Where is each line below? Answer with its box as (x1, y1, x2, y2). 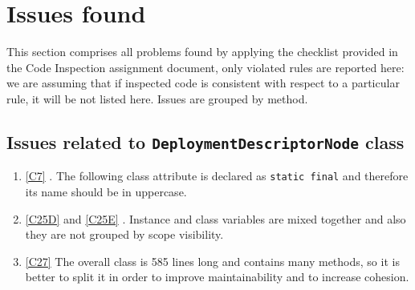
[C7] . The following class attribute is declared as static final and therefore (25, 167, 409, 184)
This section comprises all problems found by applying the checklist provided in (6, 43, 398, 60)
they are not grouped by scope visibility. (25, 226, 224, 243)
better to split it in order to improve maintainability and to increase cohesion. (25, 268, 409, 285)
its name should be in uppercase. (25, 183, 187, 199)
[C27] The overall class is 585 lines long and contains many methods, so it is (25, 252, 400, 269)
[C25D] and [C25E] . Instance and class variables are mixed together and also (25, 210, 406, 227)
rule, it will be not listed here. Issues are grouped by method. (6, 90, 308, 107)
